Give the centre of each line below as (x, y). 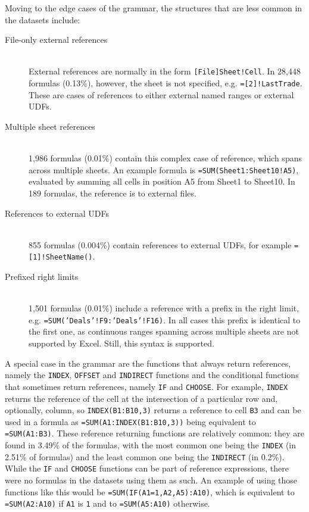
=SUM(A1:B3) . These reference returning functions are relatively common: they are (155, 433)
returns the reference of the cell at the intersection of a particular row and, (141, 398)
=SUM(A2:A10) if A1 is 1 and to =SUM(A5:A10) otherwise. (107, 503)
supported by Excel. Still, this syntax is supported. (121, 343)
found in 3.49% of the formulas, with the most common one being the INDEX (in (151, 445)
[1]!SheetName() (61, 257)
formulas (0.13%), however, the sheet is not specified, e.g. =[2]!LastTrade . (166, 83)
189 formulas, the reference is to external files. (113, 193)
